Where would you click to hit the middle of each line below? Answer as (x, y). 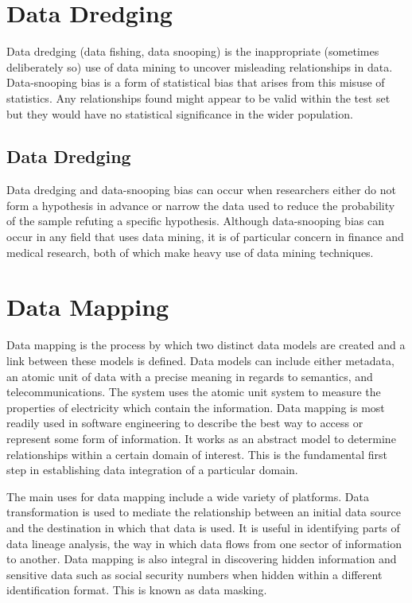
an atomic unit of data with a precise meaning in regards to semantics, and (190, 376)
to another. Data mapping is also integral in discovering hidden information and (202, 559)
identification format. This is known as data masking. (137, 590)
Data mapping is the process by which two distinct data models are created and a (206, 345)
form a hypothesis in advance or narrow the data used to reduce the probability (201, 205)
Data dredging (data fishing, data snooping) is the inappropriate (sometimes (193, 51)
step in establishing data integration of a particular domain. (152, 470)
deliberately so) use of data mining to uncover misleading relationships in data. (200, 66)
